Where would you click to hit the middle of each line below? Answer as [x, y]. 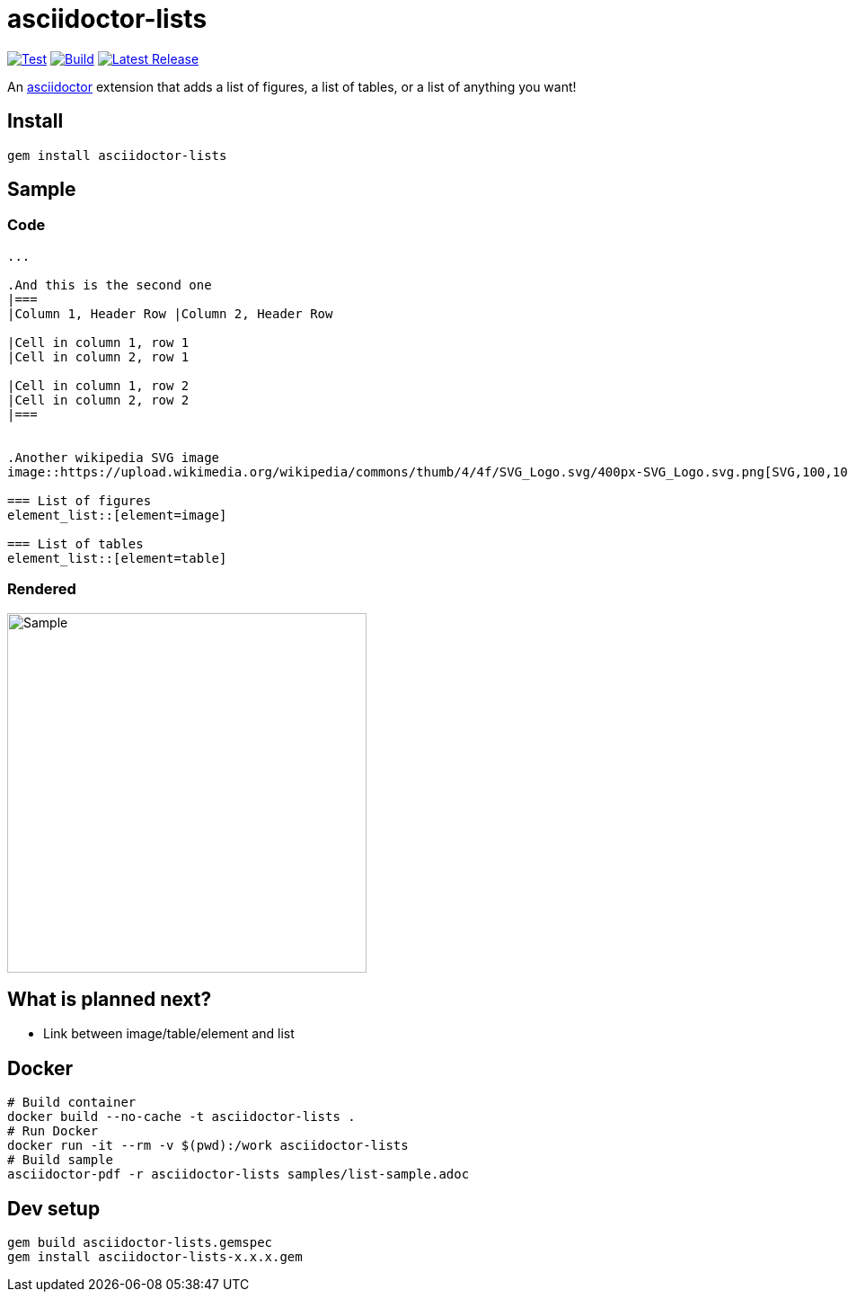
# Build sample [61, 1160]
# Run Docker [53, 1131]
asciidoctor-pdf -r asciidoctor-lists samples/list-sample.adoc [238, 1174]
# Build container [72, 1103]
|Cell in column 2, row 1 [98, 356]
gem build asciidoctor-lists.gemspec [140, 1243]
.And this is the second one [110, 285]
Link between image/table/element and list [169, 1034]
